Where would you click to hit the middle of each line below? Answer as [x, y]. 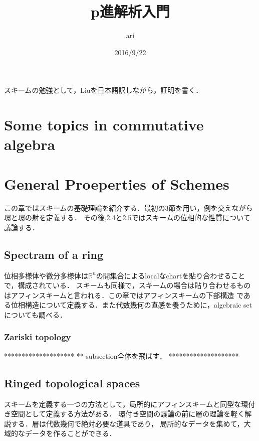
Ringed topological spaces [72, 383]
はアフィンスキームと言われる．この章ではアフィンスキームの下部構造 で [124, 295]
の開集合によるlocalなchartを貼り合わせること [171, 275]
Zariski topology [38, 337]
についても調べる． [35, 314]
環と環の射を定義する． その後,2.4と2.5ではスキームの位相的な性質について [127, 217]
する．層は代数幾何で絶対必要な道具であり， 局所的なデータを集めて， [127, 423]
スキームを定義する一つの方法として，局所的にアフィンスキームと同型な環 [126, 404]
